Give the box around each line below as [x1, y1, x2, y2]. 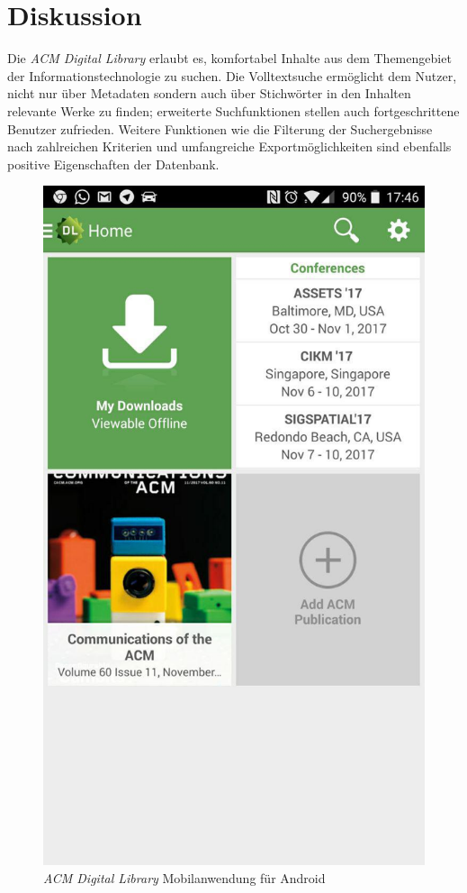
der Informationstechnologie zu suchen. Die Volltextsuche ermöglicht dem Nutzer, [7, 66, 457, 85]
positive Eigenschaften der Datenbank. [7, 154, 220, 173]
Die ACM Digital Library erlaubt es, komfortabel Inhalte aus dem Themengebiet [7, 49, 452, 68]
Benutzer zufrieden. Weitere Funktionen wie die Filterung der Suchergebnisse [7, 119, 433, 138]
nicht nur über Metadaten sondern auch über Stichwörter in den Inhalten [7, 84, 411, 103]
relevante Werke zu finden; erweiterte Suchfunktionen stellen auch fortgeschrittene [7, 101, 460, 120]
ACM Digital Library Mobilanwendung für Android [43, 868, 326, 887]
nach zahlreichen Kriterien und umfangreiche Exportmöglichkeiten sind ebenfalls [7, 137, 452, 156]
